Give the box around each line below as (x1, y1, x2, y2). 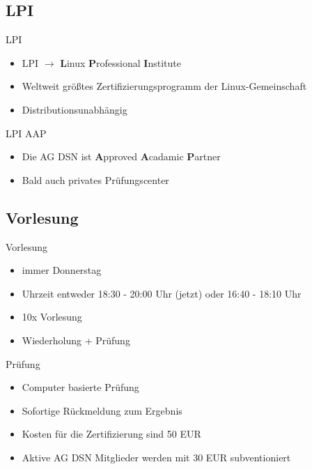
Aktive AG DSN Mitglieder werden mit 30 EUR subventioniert (22, 449, 291, 464)
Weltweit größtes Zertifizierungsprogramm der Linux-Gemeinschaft (22, 79, 307, 93)
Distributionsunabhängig (22, 102, 127, 116)
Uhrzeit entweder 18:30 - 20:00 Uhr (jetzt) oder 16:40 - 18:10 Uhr (22, 286, 302, 300)
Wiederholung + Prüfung (22, 332, 130, 347)
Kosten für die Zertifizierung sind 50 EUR (22, 426, 201, 441)
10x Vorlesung (22, 309, 82, 324)
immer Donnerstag (22, 263, 102, 277)
